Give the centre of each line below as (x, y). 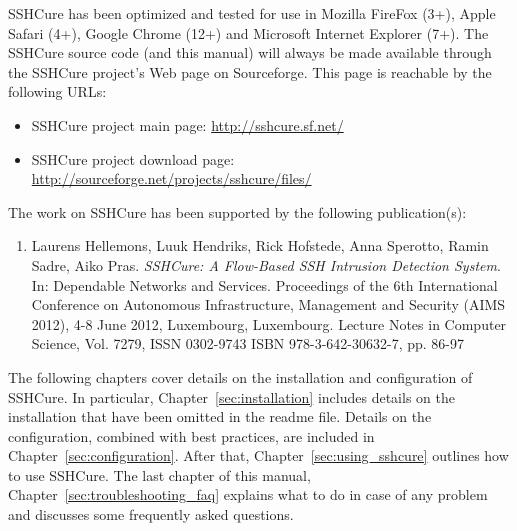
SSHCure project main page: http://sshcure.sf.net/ (187, 124)
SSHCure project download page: (133, 158)
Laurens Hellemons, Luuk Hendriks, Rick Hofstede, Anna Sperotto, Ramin (260, 245)
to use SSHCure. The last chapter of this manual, (159, 474)
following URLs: (57, 91)
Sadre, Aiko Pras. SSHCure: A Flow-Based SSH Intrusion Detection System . (266, 264)
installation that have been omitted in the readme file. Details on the (220, 416)
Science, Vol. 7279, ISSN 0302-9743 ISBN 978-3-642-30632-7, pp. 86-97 (248, 343)
